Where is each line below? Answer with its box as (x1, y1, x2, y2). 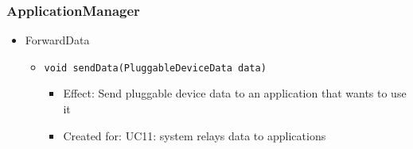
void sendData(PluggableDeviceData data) (44, 62, 267, 74)
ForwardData (25, 32, 90, 48)
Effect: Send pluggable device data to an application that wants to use (63, 85, 407, 101)
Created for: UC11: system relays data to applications (63, 127, 326, 143)
